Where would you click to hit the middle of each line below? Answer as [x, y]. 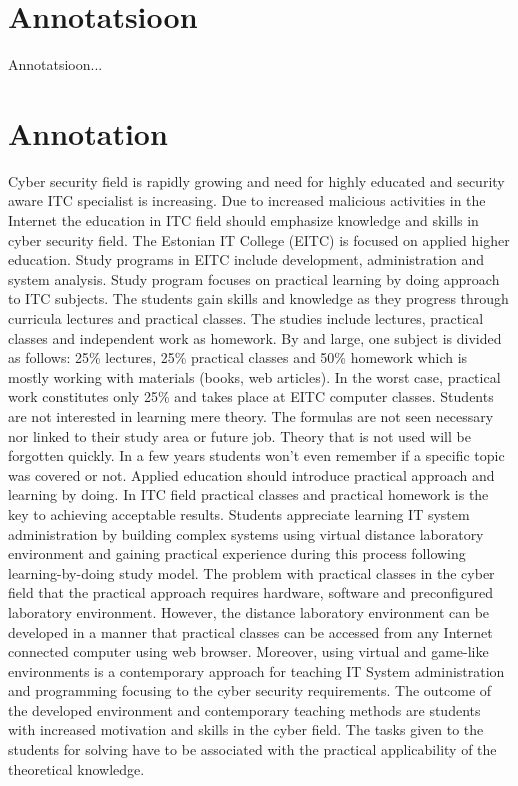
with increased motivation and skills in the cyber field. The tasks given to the [246, 729]
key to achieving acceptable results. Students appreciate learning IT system [239, 513]
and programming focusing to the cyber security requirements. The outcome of [250, 690]
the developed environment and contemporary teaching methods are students [244, 709]
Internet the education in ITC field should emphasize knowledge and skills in [243, 220]
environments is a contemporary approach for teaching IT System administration [256, 670]
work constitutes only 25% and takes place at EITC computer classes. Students [251, 396]
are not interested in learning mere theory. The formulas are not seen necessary [251, 415]
